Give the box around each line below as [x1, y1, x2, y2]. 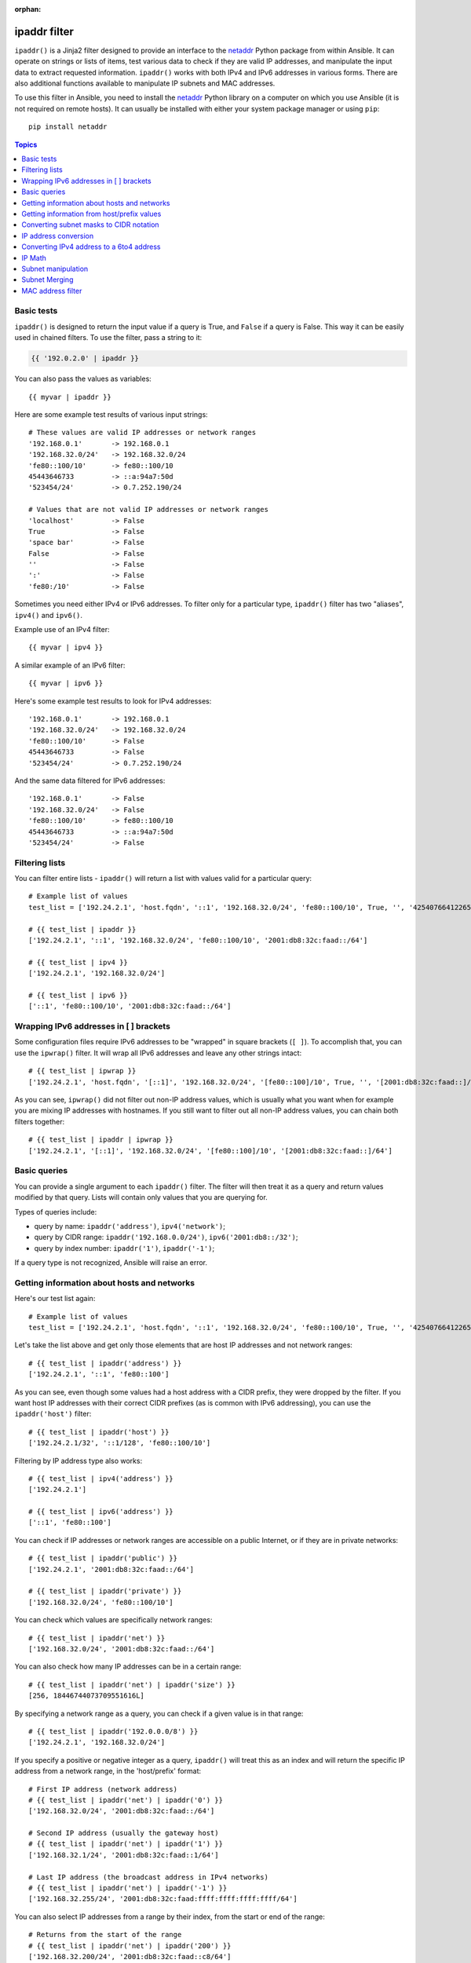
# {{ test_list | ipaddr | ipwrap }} [28, 1135, 174, 1144]
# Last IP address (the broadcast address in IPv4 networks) [28, 1873, 268, 1881]
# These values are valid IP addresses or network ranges [28, 428, 257, 437]
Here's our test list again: [14, 1294, 96, 1303]
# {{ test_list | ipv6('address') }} [28, 1508, 174, 1516]
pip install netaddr [28, 122, 108, 131]
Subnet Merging [21, 275, 74, 284]
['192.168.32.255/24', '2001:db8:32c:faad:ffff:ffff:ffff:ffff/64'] [28, 1895, 298, 1903]
